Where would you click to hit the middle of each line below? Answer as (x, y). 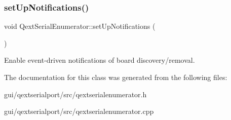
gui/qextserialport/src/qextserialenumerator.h (75, 94)
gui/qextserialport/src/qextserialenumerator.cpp (79, 111)
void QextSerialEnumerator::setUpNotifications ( (80, 26)
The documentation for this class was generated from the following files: (116, 77)
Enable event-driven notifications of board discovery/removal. (100, 60)
